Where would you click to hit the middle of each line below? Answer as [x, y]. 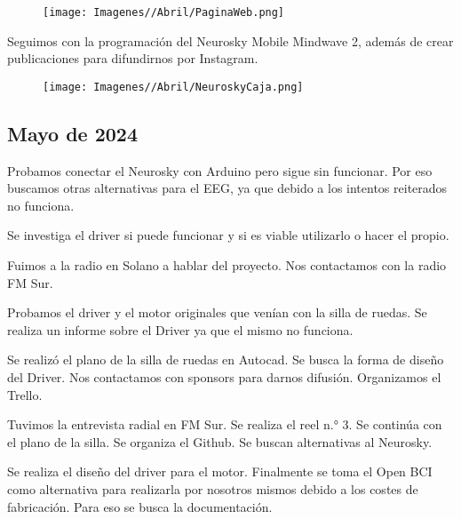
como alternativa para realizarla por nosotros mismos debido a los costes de [213, 489]
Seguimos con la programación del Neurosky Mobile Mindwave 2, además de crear [230, 40]
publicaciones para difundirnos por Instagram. [133, 58]
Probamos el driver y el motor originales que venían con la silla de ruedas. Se [217, 312]
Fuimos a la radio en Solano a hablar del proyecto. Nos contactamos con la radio [227, 265]
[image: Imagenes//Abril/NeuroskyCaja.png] [173, 87]
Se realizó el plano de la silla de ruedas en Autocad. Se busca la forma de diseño [226, 359]
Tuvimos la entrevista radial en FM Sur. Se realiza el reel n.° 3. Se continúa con [225, 424]
